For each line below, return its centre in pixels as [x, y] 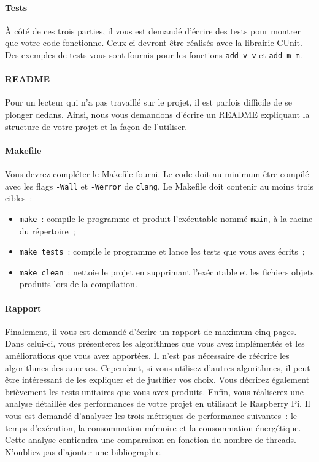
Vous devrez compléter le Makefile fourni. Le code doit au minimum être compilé [157, 174]
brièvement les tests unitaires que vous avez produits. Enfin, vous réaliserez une [155, 391]
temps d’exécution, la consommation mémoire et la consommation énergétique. [153, 427]
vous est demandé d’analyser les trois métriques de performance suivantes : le [151, 415]
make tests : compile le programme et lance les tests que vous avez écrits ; [162, 251]
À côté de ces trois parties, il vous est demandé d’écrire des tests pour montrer [153, 30]
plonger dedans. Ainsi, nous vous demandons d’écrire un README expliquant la [157, 114]
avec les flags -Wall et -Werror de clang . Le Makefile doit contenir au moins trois [159, 186]
